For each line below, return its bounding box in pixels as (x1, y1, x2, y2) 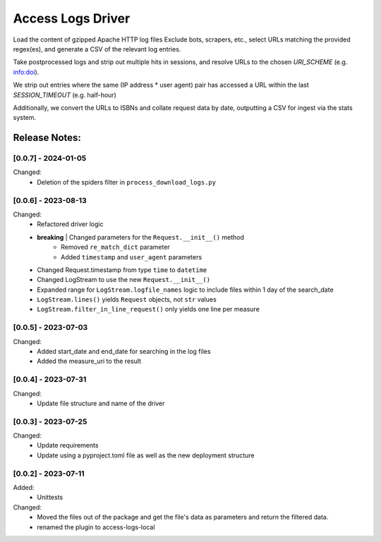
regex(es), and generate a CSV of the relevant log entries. (13, 44, 181, 53)
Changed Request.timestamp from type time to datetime (37, 265, 207, 274)
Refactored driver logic (37, 220, 104, 228)
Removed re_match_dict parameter (61, 243, 171, 252)
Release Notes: (13, 132, 81, 144)
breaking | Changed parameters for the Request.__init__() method (37, 233, 245, 241)
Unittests (37, 493, 64, 502)
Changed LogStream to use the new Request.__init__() (37, 276, 211, 284)
